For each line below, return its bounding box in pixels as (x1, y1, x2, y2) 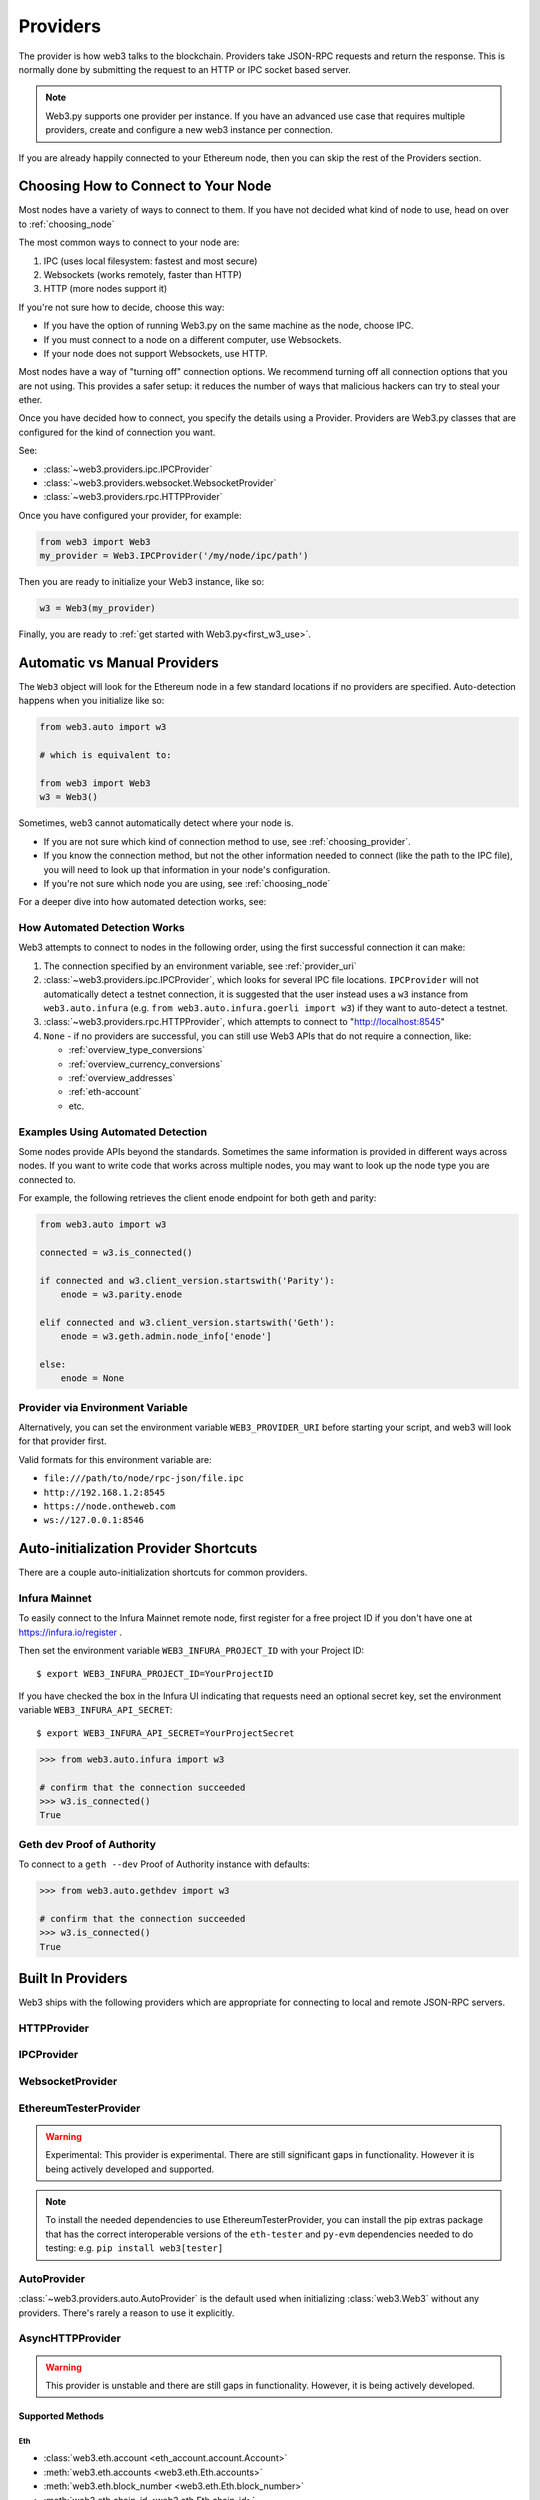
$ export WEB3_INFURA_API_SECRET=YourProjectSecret (36, 1727, 295, 1739)
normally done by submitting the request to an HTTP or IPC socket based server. (18, 63, 352, 75)
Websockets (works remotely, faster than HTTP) (43, 268, 242, 280)
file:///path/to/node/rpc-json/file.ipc (43, 1473, 245, 1484)
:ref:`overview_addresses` (68, 1071, 176, 1084)
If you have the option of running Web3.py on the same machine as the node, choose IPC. (43, 320, 414, 332)
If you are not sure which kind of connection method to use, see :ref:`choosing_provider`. (43, 835, 411, 847)
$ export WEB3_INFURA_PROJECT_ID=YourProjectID (36, 1668, 274, 1679)
